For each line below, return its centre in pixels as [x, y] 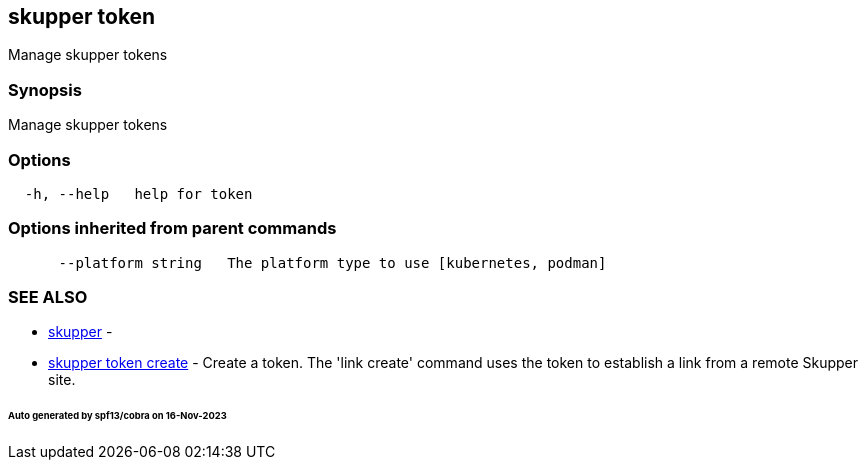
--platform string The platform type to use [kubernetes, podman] [332, 262]
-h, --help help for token [138, 193]
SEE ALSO [48, 297]
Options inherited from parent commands [172, 228]
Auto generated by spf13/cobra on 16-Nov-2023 [117, 416]
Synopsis [45, 89]
